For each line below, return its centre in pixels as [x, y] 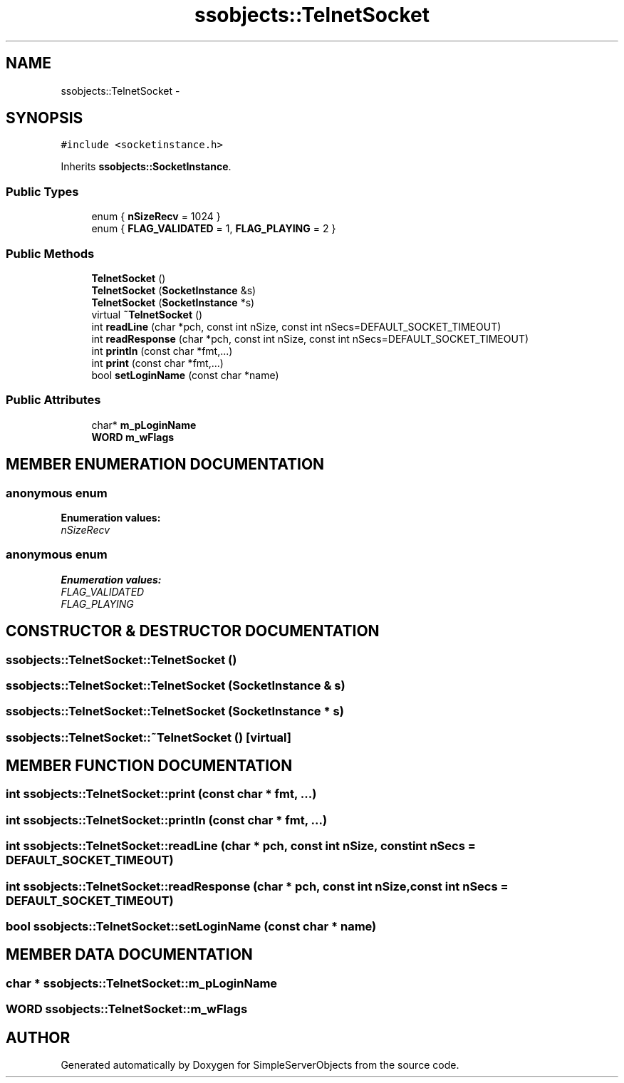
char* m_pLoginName [144, 425]
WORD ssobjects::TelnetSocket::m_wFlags [127, 1009]
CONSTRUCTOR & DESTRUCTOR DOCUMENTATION [193, 631]
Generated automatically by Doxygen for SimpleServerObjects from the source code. [260, 1065]
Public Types [42, 191]
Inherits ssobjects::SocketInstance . [146, 167]
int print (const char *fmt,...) [157, 363]
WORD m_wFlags [133, 437]
